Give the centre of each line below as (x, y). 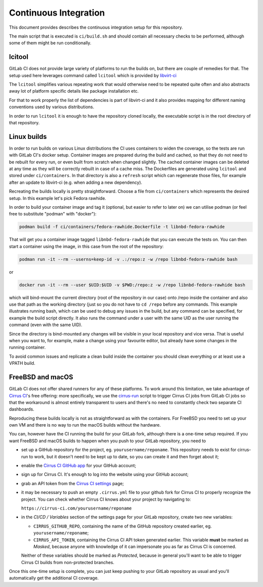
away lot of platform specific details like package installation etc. (74, 91)
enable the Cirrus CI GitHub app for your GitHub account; (79, 466)
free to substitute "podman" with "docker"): (53, 214)
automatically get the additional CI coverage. (54, 578)
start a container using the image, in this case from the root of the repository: (86, 246)
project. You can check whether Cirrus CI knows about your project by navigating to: (106, 499)
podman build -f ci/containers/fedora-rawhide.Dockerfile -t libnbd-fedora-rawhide (122, 227)
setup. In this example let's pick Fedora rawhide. (58, 198)
